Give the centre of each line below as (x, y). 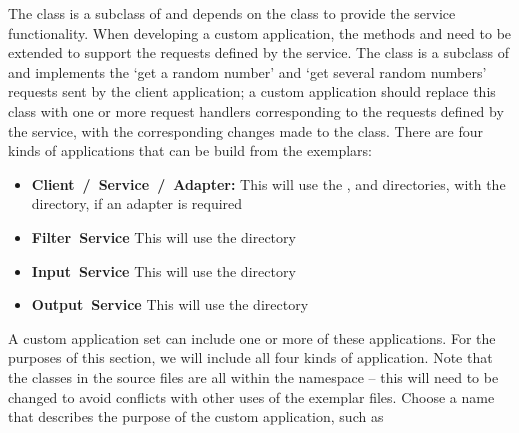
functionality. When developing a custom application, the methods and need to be (260, 32)
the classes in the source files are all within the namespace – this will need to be (253, 376)
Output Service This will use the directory (170, 304)
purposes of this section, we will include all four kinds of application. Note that (250, 357)
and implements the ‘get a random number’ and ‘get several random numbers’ (247, 71)
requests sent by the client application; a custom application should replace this (252, 91)
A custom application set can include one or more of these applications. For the (252, 337)
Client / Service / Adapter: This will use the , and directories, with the (268, 183)
